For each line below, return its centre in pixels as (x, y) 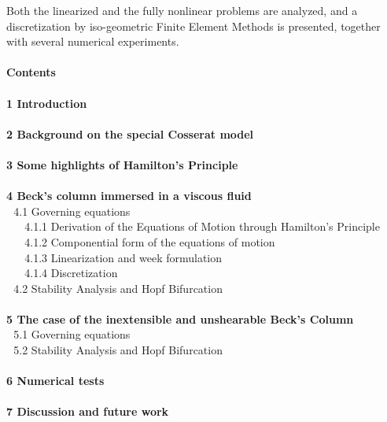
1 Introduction (47, 103)
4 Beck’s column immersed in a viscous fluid (129, 196)
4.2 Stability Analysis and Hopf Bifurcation (118, 288)
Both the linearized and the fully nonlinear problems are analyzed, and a (182, 10)
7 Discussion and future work (88, 411)
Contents (31, 72)
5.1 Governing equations (72, 334)
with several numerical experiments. (93, 41)
